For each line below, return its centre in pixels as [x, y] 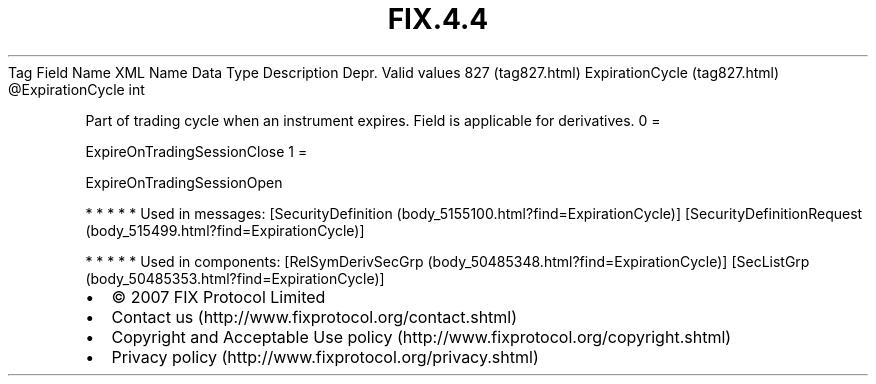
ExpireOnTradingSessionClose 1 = [196, 151]
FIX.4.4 [438, 19]
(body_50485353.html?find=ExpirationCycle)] [235, 278]
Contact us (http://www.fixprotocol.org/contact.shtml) [314, 316]
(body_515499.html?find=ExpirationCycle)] [225, 230]
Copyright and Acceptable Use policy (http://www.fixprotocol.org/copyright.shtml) [421, 336]
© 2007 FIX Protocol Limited [218, 296]
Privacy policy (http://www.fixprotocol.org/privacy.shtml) [325, 356]
